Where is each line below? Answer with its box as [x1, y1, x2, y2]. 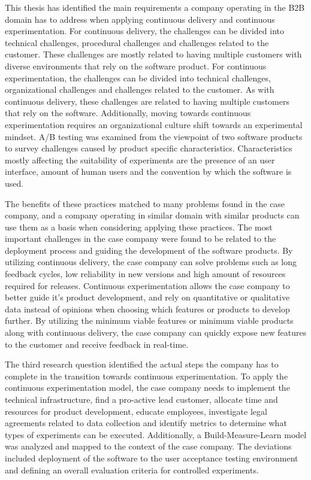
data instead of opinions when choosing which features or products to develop [5, 302, 290, 315]
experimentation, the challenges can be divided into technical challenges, [5, 71, 271, 84]
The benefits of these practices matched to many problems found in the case [5, 197, 285, 209]
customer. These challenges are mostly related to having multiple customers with [5, 48, 302, 60]
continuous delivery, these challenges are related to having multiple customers [5, 95, 289, 107]
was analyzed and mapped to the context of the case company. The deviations [5, 440, 292, 452]
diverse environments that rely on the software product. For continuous [5, 59, 267, 72]
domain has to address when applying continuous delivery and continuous [5, 13, 275, 25]
